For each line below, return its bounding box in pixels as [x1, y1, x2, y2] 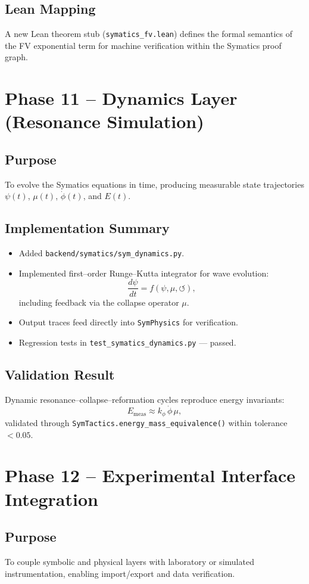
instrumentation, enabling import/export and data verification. [5, 567, 235, 579]
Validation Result [5, 365, 115, 383]
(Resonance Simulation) [5, 109, 204, 133]
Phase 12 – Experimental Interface [5, 463, 296, 487]
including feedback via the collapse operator [18, 296, 179, 308]
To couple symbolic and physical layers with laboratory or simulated [5, 555, 254, 567]
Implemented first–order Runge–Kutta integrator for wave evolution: [18, 266, 269, 279]
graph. [5, 51, 28, 63]
